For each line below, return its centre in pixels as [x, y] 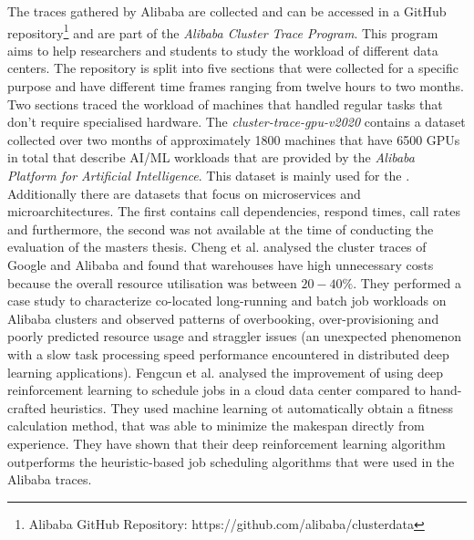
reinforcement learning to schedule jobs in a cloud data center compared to [216, 390]
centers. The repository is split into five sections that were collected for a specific [233, 68]
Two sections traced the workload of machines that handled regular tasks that [225, 104]
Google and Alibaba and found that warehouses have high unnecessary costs [221, 264]
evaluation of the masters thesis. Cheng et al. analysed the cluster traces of [217, 247]
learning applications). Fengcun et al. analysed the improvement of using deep [226, 372]
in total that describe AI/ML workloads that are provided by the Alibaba [211, 157]
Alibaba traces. [50, 479]
